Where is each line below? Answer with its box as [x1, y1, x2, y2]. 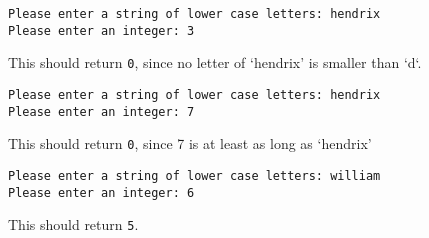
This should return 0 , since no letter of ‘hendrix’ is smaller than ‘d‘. [8, 52, 422, 73]
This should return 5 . [8, 214, 139, 235]
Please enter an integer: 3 [8, 23, 195, 38]
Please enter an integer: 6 [8, 185, 195, 200]
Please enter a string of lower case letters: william [8, 168, 381, 183]
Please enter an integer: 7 [8, 104, 195, 119]
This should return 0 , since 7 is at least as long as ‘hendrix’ [8, 133, 372, 154]
